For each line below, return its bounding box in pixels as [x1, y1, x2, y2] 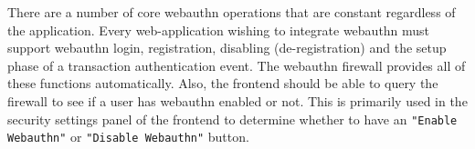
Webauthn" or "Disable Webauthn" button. [7, 127, 249, 146]
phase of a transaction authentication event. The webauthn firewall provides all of [7, 55, 466, 74]
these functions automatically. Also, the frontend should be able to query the [7, 74, 438, 93]
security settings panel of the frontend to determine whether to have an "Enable [7, 109, 458, 128]
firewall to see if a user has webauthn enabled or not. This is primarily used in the [7, 91, 468, 110]
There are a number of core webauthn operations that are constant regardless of [7, 3, 456, 21]
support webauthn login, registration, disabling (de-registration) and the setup [7, 38, 447, 57]
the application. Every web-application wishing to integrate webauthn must [7, 20, 430, 39]
